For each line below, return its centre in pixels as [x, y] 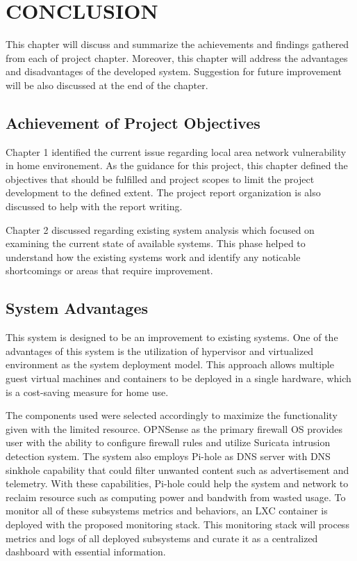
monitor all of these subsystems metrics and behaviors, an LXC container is [167, 511]
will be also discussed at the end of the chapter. [107, 85]
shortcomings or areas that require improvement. [109, 270]
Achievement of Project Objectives [133, 122]
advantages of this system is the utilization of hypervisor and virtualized [160, 350]
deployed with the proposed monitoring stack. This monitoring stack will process [177, 524]
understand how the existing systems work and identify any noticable [153, 256]
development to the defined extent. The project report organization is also [163, 192]
